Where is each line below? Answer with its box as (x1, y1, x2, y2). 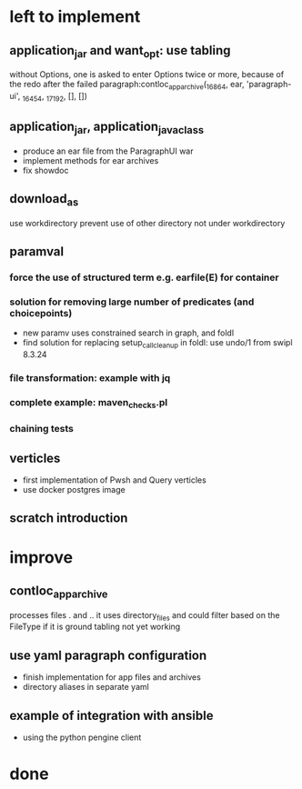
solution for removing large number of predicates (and (9, 295, 255, 308)
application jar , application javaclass (9, 119, 205, 137)
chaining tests (9, 423, 75, 435)
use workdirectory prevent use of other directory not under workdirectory (9, 217, 286, 228)
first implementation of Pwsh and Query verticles (22, 474, 206, 485)
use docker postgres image (22, 484, 126, 495)
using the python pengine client (22, 732, 142, 743)
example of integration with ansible (9, 707, 214, 724)
